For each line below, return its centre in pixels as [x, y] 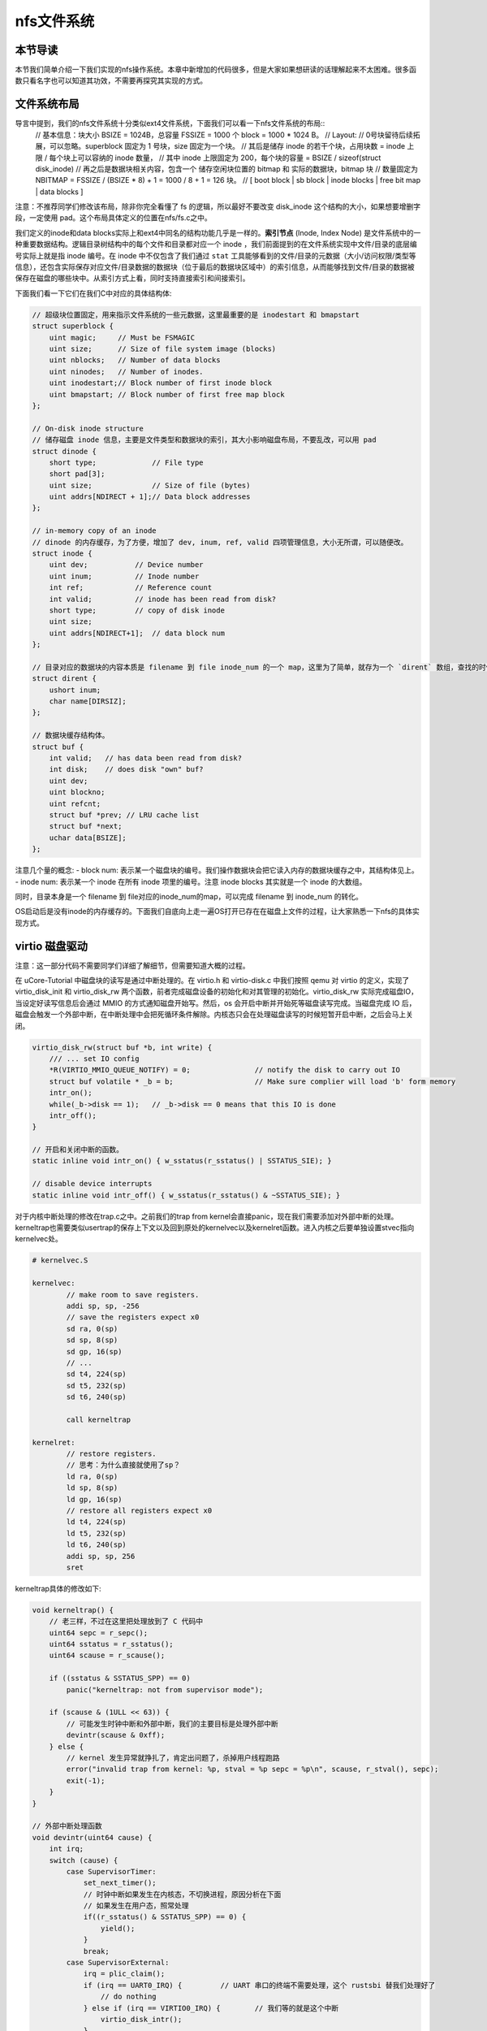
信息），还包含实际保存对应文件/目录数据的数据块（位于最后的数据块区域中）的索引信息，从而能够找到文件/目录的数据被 [215, 267]
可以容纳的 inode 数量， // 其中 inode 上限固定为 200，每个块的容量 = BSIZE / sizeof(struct [229, 158]
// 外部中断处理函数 [67, 1826]
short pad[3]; [77, 474]
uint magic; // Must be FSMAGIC [122, 338]
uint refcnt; [75, 803]
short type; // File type [126, 462]
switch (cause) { [84, 1860]
